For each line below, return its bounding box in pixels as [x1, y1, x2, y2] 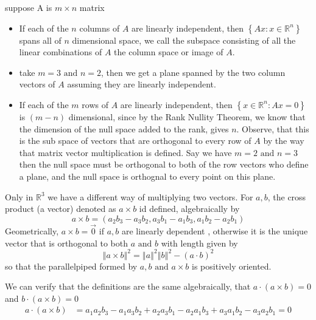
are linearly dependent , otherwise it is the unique [121, 224, 308, 237]
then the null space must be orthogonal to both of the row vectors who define [19, 158, 309, 171]
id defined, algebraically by [139, 202, 240, 215]
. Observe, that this [236, 122, 309, 135]
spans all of [19, 33, 61, 46]
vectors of [19, 78, 55, 90]
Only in [5, 190, 33, 203]
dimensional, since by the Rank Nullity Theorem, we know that [68, 110, 306, 123]
